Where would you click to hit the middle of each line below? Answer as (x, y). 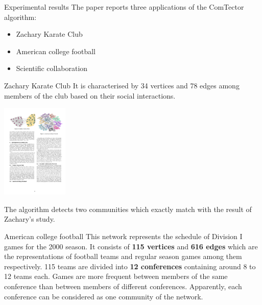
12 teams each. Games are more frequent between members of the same (116, 276)
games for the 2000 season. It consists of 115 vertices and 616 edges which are (131, 246)
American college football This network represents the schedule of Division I (123, 236)
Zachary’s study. (30, 219)
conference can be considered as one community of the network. (104, 296)
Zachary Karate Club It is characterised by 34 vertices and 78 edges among (122, 85)
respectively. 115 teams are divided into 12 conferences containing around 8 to (130, 266)
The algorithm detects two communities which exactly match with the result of (128, 209)
